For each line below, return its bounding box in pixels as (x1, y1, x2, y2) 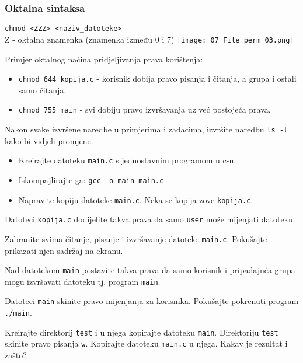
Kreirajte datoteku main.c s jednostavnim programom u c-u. (18, 154, 236, 166)
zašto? (5, 349, 27, 361)
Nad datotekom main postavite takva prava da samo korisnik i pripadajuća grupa (5, 264, 295, 276)
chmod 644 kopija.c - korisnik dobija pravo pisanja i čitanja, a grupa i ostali (18, 72, 297, 85)
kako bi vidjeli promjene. (5, 134, 93, 146)
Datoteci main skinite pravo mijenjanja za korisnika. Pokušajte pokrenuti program (5, 295, 299, 307)
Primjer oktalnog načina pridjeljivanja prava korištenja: (5, 53, 203, 65)
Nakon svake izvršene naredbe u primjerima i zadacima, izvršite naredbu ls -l (5, 123, 288, 135)
